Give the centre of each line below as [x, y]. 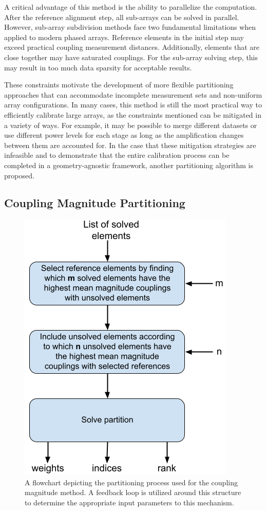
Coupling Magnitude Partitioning [95, 203]
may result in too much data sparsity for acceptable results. [98, 67]
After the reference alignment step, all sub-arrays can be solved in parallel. [122, 17]
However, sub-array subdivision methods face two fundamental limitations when [130, 27]
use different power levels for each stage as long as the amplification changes [124, 135]
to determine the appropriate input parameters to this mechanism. [129, 503]
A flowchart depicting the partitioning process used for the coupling [131, 482]
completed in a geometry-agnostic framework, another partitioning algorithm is [129, 165]
